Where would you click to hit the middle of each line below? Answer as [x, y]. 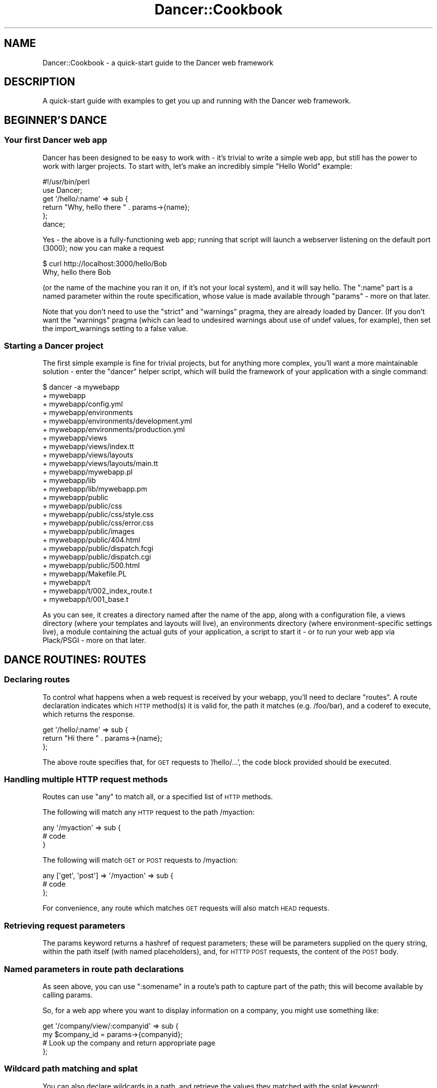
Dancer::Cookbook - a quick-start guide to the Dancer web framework [158, 62]
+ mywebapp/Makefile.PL [85, 574]
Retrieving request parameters [65, 925]
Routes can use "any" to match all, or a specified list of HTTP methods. [158, 797]
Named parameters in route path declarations [94, 969]
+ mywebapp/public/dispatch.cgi [97, 557]
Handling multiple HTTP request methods [86, 779]
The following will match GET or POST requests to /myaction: [140, 860]
